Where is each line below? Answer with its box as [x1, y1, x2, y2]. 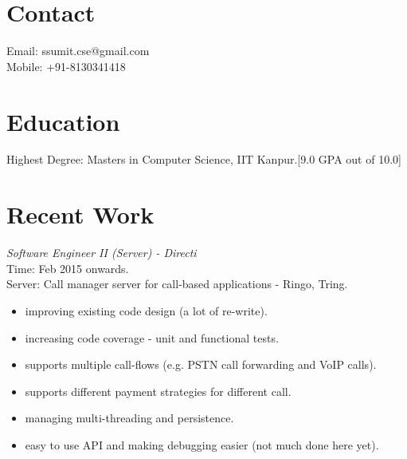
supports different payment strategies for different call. [25, 382, 292, 399]
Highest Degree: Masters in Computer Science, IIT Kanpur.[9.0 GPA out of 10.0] [6, 151, 401, 168]
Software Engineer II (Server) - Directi [6, 244, 197, 261]
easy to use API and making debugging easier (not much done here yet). [25, 436, 379, 453]
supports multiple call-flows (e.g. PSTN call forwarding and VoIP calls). [25, 356, 377, 373]
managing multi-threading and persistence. [25, 410, 234, 426]
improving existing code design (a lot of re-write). [25, 302, 268, 319]
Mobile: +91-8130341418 [6, 57, 126, 74]
